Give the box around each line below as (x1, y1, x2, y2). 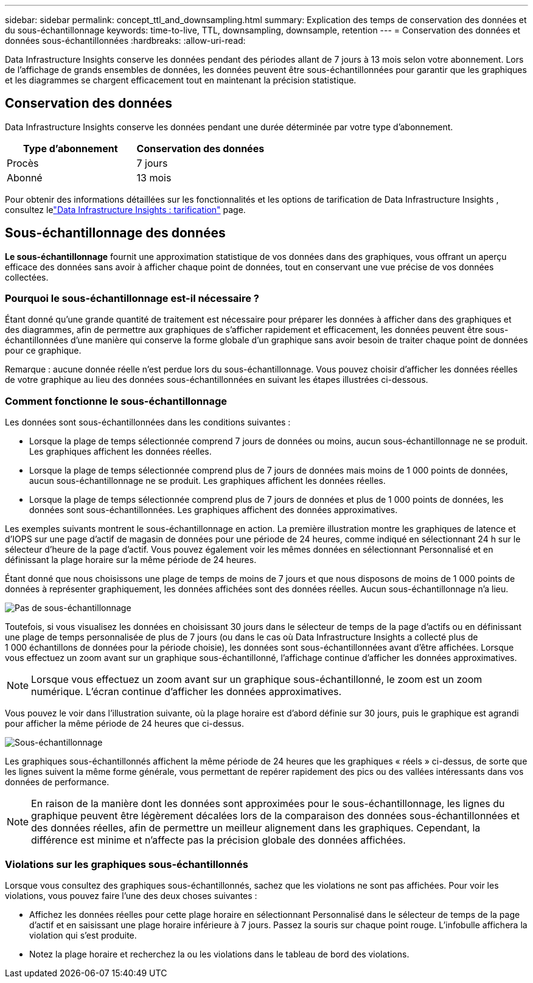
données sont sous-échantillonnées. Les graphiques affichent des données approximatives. (29, 505, 398, 516)
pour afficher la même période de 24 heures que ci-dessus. (5, 718, 244, 729)
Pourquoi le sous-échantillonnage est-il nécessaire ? (5, 292, 260, 305)
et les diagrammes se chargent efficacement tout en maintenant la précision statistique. (5, 75, 357, 85)
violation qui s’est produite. (29, 929, 137, 940)
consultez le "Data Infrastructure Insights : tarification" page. (5, 204, 246, 215)
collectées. (5, 271, 49, 282)
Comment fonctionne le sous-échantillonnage (5, 394, 227, 407)
